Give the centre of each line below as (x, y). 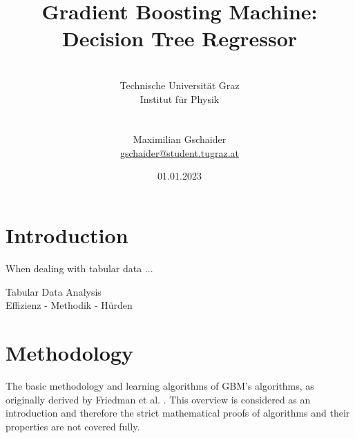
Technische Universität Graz (180, 85)
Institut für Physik (180, 98)
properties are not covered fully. (73, 426)
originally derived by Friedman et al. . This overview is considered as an (158, 399)
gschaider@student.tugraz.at (180, 152)
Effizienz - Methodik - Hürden (69, 305)
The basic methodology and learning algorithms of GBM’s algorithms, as (160, 385)
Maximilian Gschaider (180, 139)
